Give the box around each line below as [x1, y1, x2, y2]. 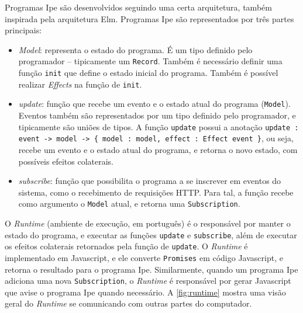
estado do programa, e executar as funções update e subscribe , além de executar [5, 228, 297, 241]
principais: [5, 24, 42, 36]
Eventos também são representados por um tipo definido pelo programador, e [18, 109, 296, 121]
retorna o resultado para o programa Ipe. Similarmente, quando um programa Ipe [5, 263, 298, 275]
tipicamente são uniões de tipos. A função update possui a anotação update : [18, 120, 299, 133]
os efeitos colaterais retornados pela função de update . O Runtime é [5, 240, 248, 252]
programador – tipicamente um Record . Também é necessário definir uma [18, 55, 283, 67]
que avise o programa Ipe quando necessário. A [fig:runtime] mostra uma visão [5, 286, 286, 298]
